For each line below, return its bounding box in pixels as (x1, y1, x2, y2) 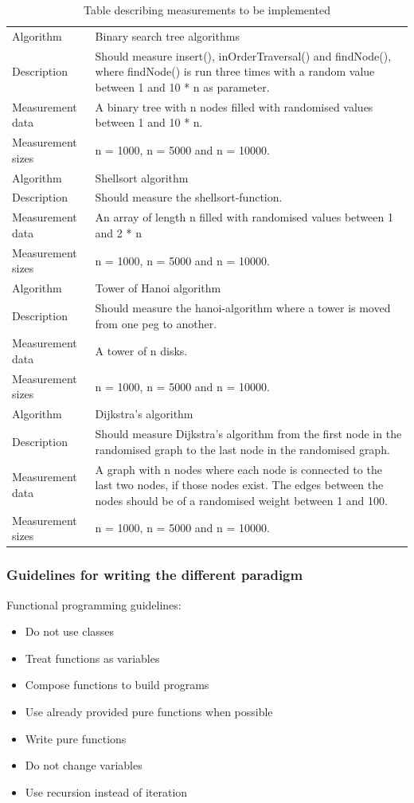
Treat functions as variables (25, 649, 160, 666)
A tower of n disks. (95, 343, 188, 359)
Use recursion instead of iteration (25, 783, 188, 800)
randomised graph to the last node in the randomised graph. (95, 441, 390, 457)
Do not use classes (25, 623, 115, 640)
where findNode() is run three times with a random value (95, 63, 375, 80)
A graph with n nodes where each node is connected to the (95, 460, 382, 477)
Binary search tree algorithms (95, 27, 240, 44)
